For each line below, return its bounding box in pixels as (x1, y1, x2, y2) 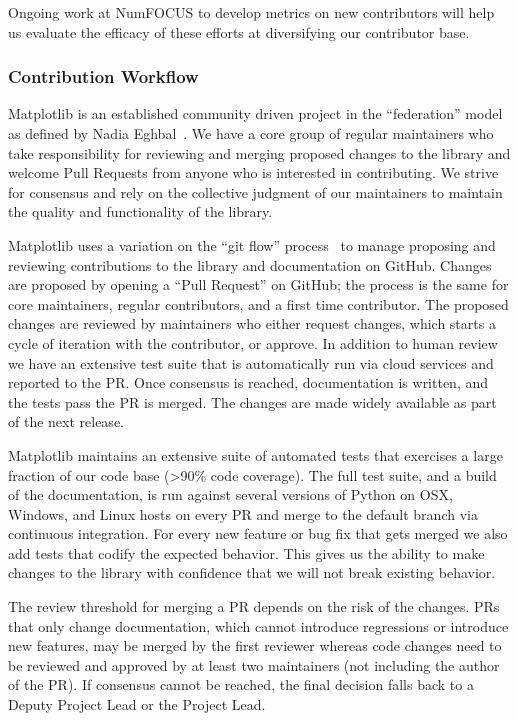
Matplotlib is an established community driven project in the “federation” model (8, 103, 503, 124)
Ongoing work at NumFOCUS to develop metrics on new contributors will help (8, 2, 495, 22)
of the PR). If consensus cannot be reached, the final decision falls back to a (8, 674, 474, 695)
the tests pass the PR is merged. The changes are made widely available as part (8, 391, 497, 412)
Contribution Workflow (8, 64, 199, 89)
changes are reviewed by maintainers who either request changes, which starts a (8, 313, 496, 334)
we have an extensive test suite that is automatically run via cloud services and (8, 352, 494, 373)
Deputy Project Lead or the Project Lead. (8, 694, 266, 715)
